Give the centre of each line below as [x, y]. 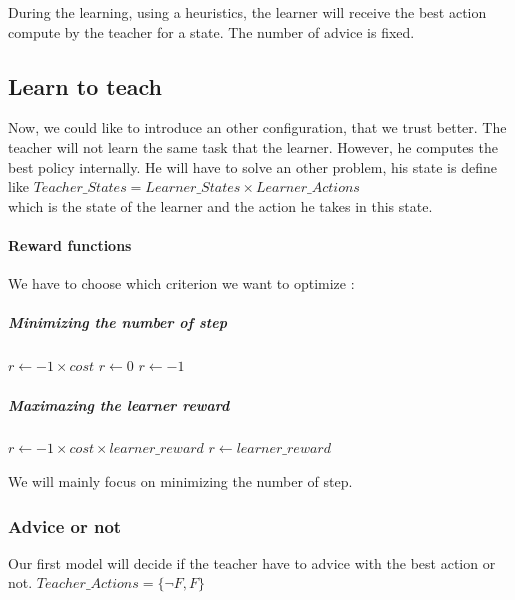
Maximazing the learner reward [119, 404]
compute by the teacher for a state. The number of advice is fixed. [211, 31]
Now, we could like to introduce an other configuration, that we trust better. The [257, 127]
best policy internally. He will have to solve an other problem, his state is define [252, 166]
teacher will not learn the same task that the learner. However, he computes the [253, 146]
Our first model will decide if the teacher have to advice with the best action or [252, 562]
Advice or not [65, 525]
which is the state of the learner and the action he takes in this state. [220, 205]
